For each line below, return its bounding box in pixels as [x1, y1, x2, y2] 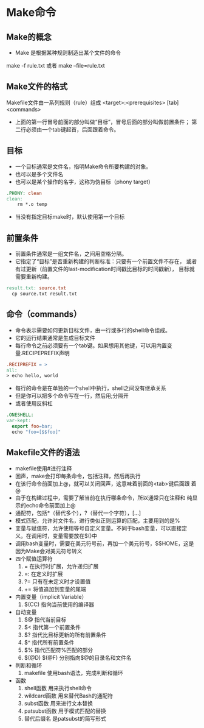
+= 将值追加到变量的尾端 [24, 585, 87, 593]
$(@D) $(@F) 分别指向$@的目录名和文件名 [24, 654, 132, 661]
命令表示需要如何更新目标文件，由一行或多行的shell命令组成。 [15, 327, 171, 334]
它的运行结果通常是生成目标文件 [15, 334, 95, 341]
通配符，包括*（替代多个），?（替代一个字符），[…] [15, 509, 141, 517]
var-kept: [6, 418, 32, 424]
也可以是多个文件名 [15, 170, 64, 177]
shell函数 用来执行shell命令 [24, 684, 92, 691]
